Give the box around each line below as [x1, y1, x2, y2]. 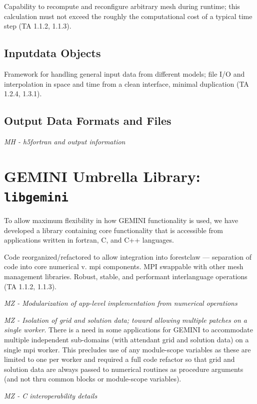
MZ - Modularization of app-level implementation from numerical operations [4, 298, 237, 308]
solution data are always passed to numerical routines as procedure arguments [4, 363, 243, 374]
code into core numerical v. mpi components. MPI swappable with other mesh [4, 261, 243, 272]
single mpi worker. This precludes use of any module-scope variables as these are [4, 344, 251, 354]
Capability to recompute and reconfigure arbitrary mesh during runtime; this [4, 1, 240, 11]
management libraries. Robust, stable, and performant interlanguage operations [4, 271, 247, 281]
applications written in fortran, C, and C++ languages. [4, 235, 174, 245]
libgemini [4, 190, 68, 205]
